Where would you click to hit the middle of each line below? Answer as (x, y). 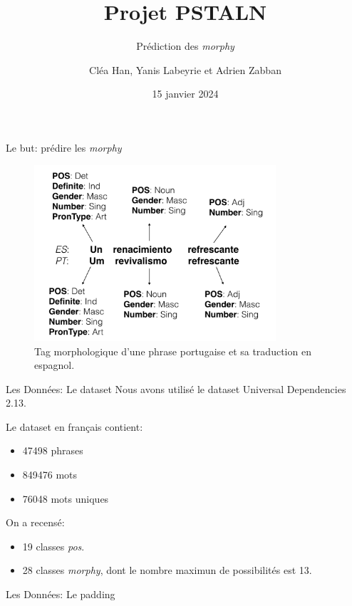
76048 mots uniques (66, 498)
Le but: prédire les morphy (64, 147)
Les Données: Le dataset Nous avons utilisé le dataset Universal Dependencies (176, 388)
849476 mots (50, 475)
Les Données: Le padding (61, 594)
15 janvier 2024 (185, 94)
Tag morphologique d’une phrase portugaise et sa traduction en (173, 351)
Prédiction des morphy (185, 46)
